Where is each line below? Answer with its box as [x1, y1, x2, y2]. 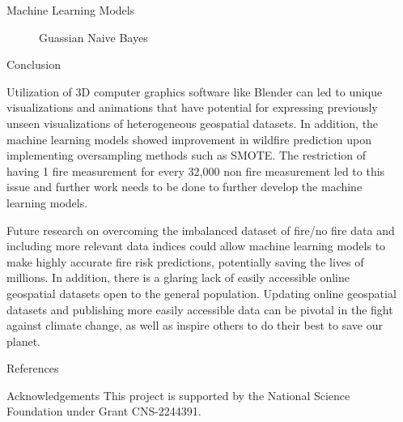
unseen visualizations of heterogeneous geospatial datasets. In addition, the [6, 114, 379, 131]
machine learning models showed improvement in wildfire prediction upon [6, 130, 372, 147]
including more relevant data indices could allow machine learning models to [6, 237, 386, 254]
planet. [6, 332, 41, 349]
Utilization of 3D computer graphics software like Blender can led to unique [6, 83, 383, 100]
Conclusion [6, 56, 61, 73]
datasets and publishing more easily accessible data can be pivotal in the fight [6, 301, 393, 318]
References [6, 360, 59, 377]
